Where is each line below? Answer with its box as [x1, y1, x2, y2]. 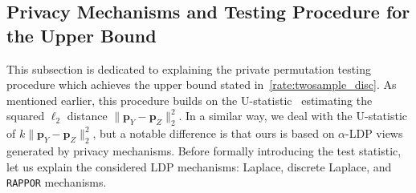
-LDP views [345, 125, 403, 142]
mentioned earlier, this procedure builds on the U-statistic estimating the [6, 91, 373, 108]
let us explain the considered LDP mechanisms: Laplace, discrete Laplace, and [6, 158, 392, 175]
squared [6, 107, 45, 124]
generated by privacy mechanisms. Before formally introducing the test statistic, [6, 142, 402, 159]
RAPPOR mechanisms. [6, 174, 107, 191]
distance [67, 107, 108, 124]
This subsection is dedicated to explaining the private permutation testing [6, 60, 371, 77]
